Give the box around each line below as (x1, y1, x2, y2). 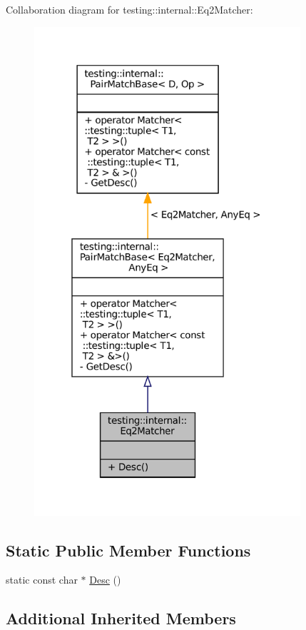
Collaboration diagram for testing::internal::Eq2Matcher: (6, 2, 253, 16)
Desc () (89, 572, 121, 587)
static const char (6, 572, 78, 587)
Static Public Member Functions (6, 539, 251, 561)
